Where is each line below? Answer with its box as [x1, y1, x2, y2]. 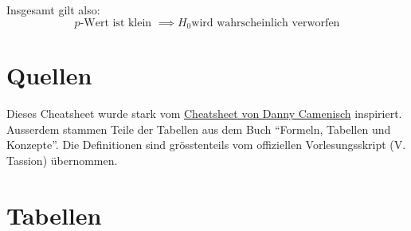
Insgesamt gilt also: [6, 2, 100, 18]
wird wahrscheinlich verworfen [191, 17, 340, 29]
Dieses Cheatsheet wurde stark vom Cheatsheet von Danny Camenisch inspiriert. [6, 105, 402, 122]
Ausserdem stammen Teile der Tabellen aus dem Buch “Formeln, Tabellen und [6, 120, 391, 137]
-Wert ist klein [80, 17, 152, 29]
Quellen [6, 59, 92, 92]
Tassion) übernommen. [6, 151, 118, 168]
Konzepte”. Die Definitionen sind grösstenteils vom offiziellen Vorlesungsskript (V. [6, 136, 406, 153]
